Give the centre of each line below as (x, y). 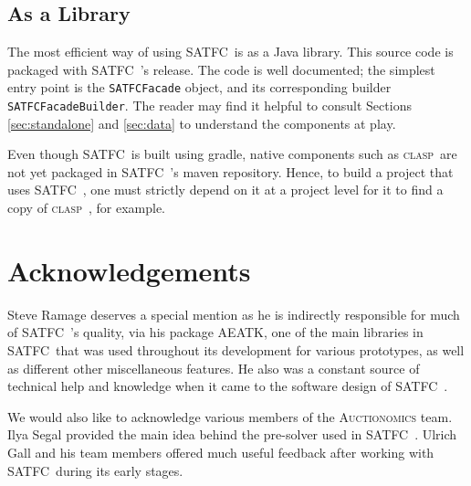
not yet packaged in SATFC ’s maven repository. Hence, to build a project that (230, 171)
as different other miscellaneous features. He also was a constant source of (214, 368)
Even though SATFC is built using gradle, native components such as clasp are (232, 154)
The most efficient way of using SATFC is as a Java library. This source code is (230, 52)
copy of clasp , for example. (86, 208)
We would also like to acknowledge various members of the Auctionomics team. (230, 416)
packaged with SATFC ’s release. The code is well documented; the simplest (221, 69)
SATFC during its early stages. (95, 470)
